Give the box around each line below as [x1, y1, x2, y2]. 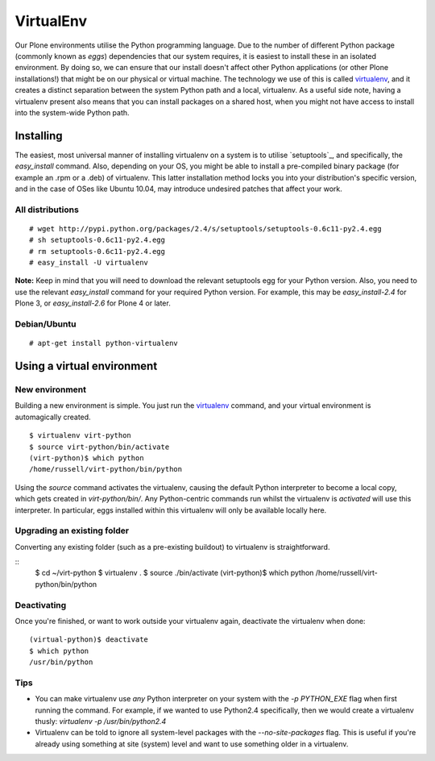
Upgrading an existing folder [14, 525, 129, 536]
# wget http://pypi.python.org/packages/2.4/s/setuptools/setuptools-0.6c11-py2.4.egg [29, 224, 382, 233]
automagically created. [14, 412, 92, 422]
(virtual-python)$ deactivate [29, 635, 149, 644]
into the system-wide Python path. [14, 107, 130, 117]
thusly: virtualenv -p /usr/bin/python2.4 [35, 717, 167, 726]
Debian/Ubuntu [14, 318, 77, 330]
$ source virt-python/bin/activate [29, 442, 170, 451]
